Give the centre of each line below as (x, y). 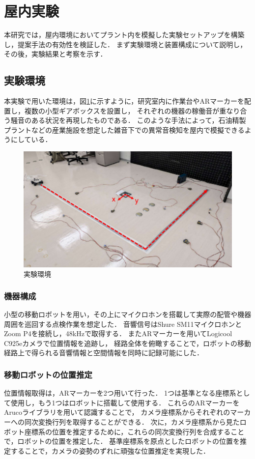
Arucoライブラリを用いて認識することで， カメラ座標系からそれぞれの (117, 412)
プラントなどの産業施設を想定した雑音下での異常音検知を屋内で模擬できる (124, 129)
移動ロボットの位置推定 (48, 374)
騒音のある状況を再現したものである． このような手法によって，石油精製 (128, 120)
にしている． (31, 139)
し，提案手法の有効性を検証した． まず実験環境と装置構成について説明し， (126, 44)
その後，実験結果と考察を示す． (56, 54)
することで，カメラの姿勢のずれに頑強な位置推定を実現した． (110, 450)
